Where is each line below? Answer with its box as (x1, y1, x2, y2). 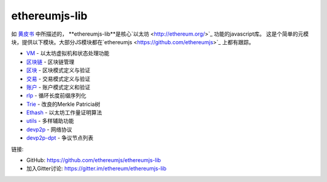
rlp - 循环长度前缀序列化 (26, 92, 87, 99)
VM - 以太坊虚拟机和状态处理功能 (26, 50, 110, 57)
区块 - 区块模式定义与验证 (26, 67, 91, 74)
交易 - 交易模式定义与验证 (26, 75, 91, 82)
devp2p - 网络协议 (26, 126, 73, 133)
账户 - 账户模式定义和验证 (26, 83, 91, 91)
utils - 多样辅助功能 (26, 117, 74, 125)
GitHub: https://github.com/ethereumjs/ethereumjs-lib (26, 157, 161, 164)
